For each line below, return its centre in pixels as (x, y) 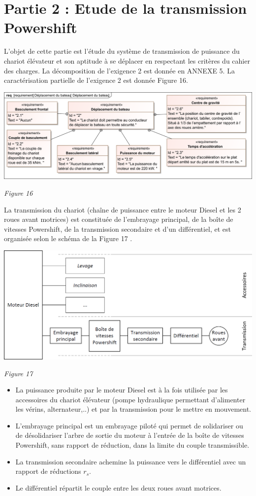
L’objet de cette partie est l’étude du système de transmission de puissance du (122, 51)
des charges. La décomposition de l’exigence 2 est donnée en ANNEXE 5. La (119, 70)
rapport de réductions (48, 471)
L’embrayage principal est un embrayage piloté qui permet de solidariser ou (129, 425)
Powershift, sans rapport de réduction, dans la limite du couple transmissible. (132, 445)
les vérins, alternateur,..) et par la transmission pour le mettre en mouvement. (133, 409)
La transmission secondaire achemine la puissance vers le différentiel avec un (131, 461)
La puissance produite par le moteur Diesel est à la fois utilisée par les (122, 390)
